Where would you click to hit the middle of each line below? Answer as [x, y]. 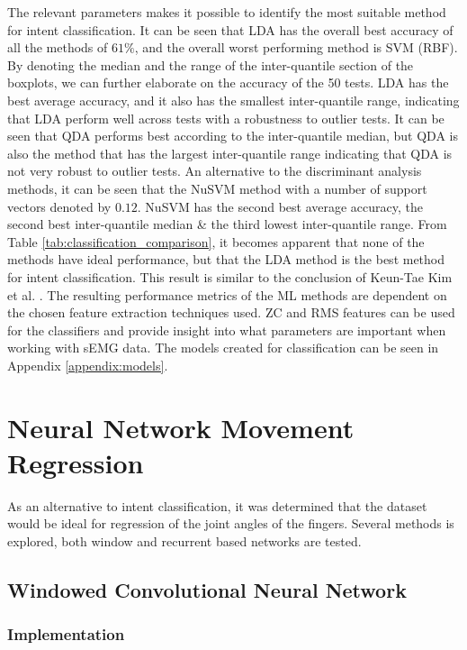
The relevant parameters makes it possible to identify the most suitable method [227, 12]
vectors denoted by [59, 206]
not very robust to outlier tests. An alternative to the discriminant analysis [215, 171]
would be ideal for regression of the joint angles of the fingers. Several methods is [231, 523]
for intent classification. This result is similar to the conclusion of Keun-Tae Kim [230, 276]
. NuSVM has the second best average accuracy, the [280, 206]
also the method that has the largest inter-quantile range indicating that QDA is [230, 153]
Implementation [66, 634]
